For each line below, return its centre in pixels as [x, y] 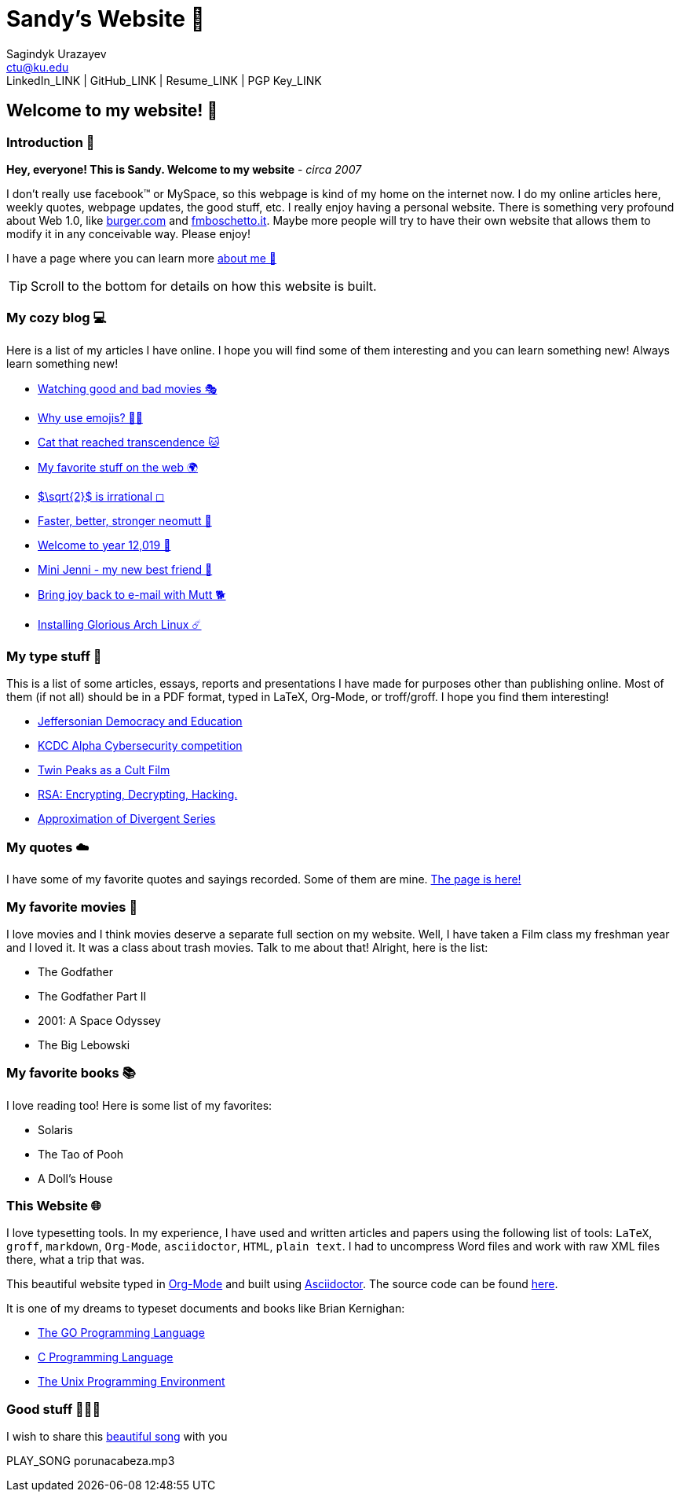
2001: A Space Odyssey [99, 1020]
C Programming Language [106, 1357]
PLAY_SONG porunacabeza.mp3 [91, 1461]
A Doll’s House [75, 1178]
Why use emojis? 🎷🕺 [90, 417]
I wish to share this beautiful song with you [117, 1437]
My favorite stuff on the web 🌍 [118, 467]
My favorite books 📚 [71, 1073]
